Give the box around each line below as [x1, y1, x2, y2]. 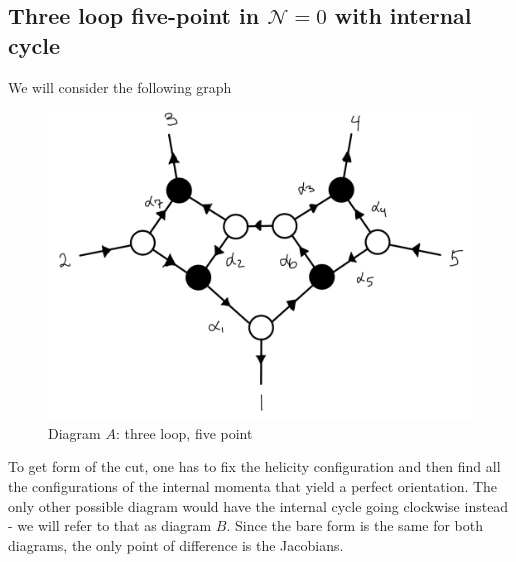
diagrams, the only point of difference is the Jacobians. [8, 534, 344, 555]
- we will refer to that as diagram [8, 515, 212, 536]
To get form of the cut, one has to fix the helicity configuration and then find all [8, 456, 501, 477]
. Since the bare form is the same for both [226, 515, 484, 536]
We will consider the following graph [8, 76, 232, 97]
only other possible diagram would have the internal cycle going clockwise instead [8, 495, 509, 516]
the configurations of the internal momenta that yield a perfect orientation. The [8, 476, 498, 497]
